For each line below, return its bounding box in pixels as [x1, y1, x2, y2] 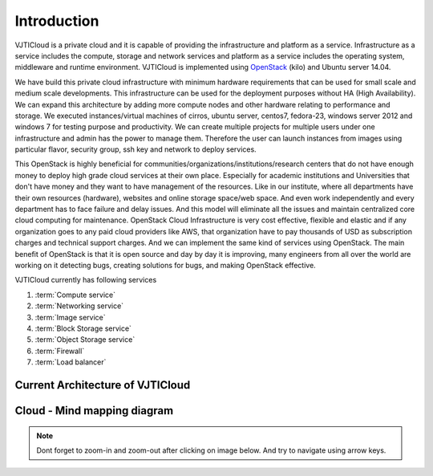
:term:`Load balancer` [34, 357, 107, 367]
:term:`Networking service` [34, 301, 124, 311]
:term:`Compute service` [34, 290, 116, 299]
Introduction [14, 12, 99, 30]
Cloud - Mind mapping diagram [14, 404, 174, 417]
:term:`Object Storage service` [34, 335, 136, 344]
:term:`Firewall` [34, 346, 85, 356]
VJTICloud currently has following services [14, 275, 157, 285]
